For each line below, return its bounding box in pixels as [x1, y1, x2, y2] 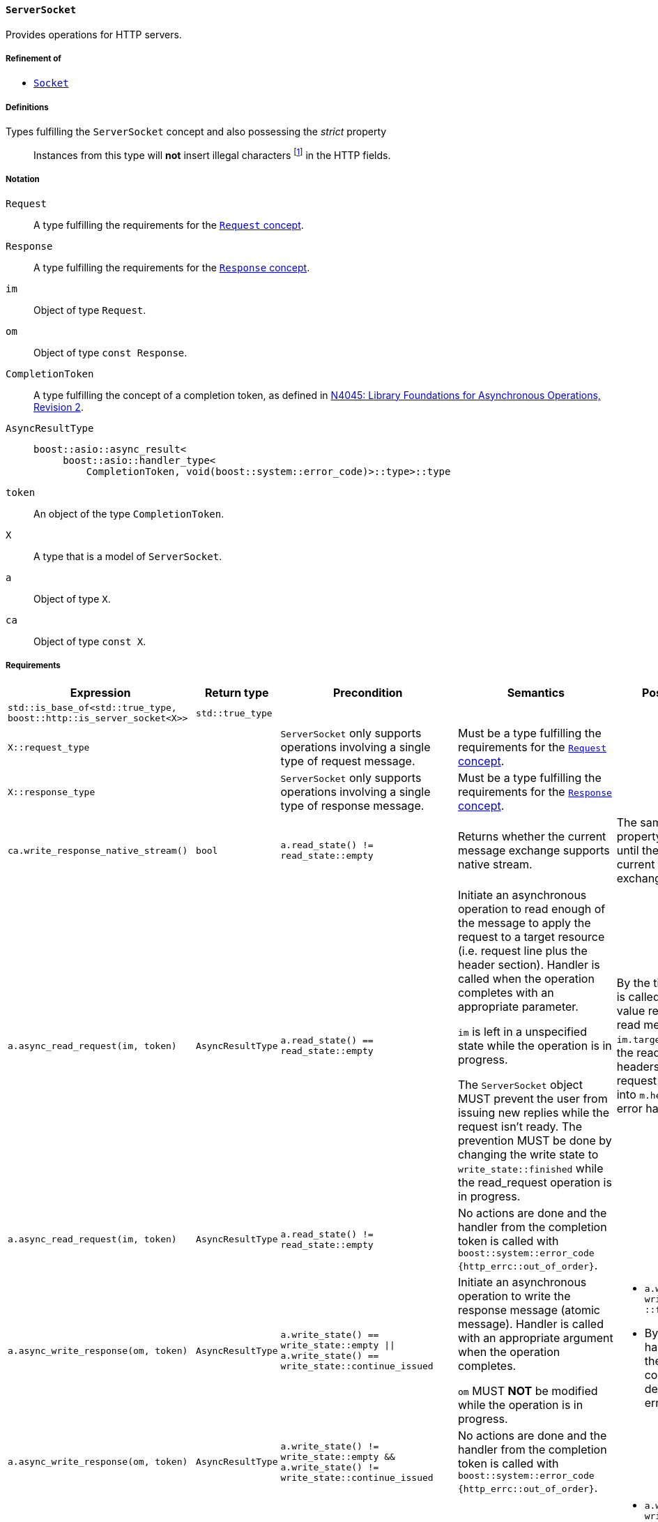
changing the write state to [457, 1147, 599, 1162]
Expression [70, 686, 131, 700]
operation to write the [457, 1289, 571, 1304]
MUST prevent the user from [457, 1092, 608, 1106]
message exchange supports [457, 843, 610, 858]
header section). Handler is [457, 958, 600, 972]
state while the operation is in [457, 1039, 612, 1053]
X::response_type [8, 786, 95, 797]
